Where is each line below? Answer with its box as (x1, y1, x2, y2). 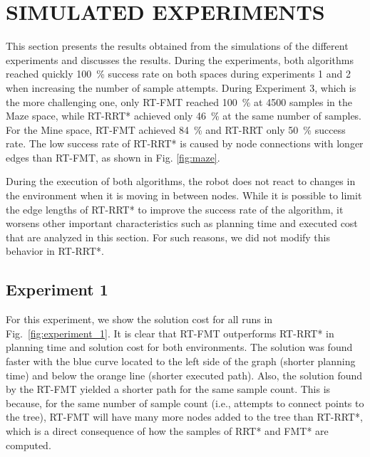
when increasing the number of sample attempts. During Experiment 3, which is (6, 80, 356, 95)
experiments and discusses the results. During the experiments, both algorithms (6, 52, 354, 67)
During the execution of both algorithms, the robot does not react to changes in (6, 174, 356, 189)
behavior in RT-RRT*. (6, 243, 104, 258)
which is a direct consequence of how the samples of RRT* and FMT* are (6, 423, 329, 438)
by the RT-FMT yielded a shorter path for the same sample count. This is (6, 382, 331, 396)
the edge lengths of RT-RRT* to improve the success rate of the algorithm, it (6, 201, 344, 216)
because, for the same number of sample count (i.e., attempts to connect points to (6, 395, 364, 410)
